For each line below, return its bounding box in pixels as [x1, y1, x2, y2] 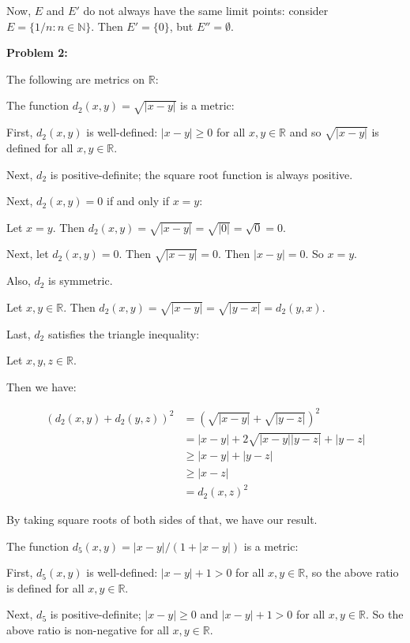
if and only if [106, 193, 169, 209]
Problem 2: [6, 44, 68, 61]
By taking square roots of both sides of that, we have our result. [6, 511, 318, 528]
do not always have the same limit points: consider [83, 2, 329, 18]
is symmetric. [48, 272, 113, 289]
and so [289, 124, 322, 140]
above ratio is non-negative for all [6, 622, 169, 638]
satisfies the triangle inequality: [47, 325, 200, 342]
